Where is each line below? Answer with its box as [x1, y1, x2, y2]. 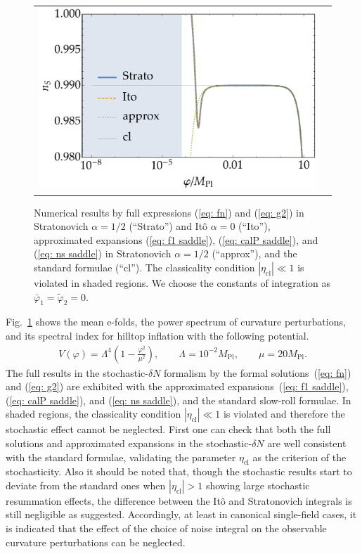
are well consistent [267, 435, 347, 450]
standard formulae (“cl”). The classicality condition [34, 259, 255, 274]
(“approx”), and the [212, 246, 297, 261]
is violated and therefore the [223, 406, 345, 421]
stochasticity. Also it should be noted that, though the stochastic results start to [6, 464, 352, 479]
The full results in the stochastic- [6, 365, 148, 380]
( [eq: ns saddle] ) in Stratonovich [34, 246, 172, 261]
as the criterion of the [252, 449, 347, 464]
